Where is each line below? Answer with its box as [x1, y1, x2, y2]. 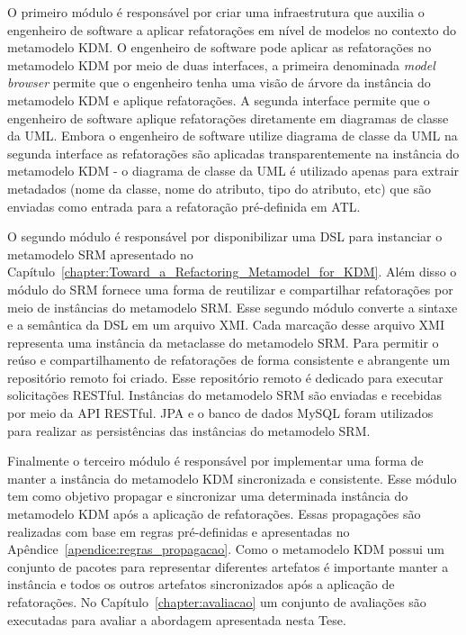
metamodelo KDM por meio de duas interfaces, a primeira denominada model [7, 55, 435, 74]
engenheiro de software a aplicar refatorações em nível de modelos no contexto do [7, 20, 456, 39]
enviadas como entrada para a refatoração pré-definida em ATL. [7, 196, 361, 215]
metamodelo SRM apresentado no [7, 244, 193, 263]
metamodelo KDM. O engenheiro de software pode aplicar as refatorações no [7, 38, 432, 57]
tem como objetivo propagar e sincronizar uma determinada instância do [7, 486, 408, 505]
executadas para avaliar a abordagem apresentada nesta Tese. [7, 610, 346, 629]
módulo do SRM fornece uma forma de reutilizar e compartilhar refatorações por [7, 279, 453, 298]
